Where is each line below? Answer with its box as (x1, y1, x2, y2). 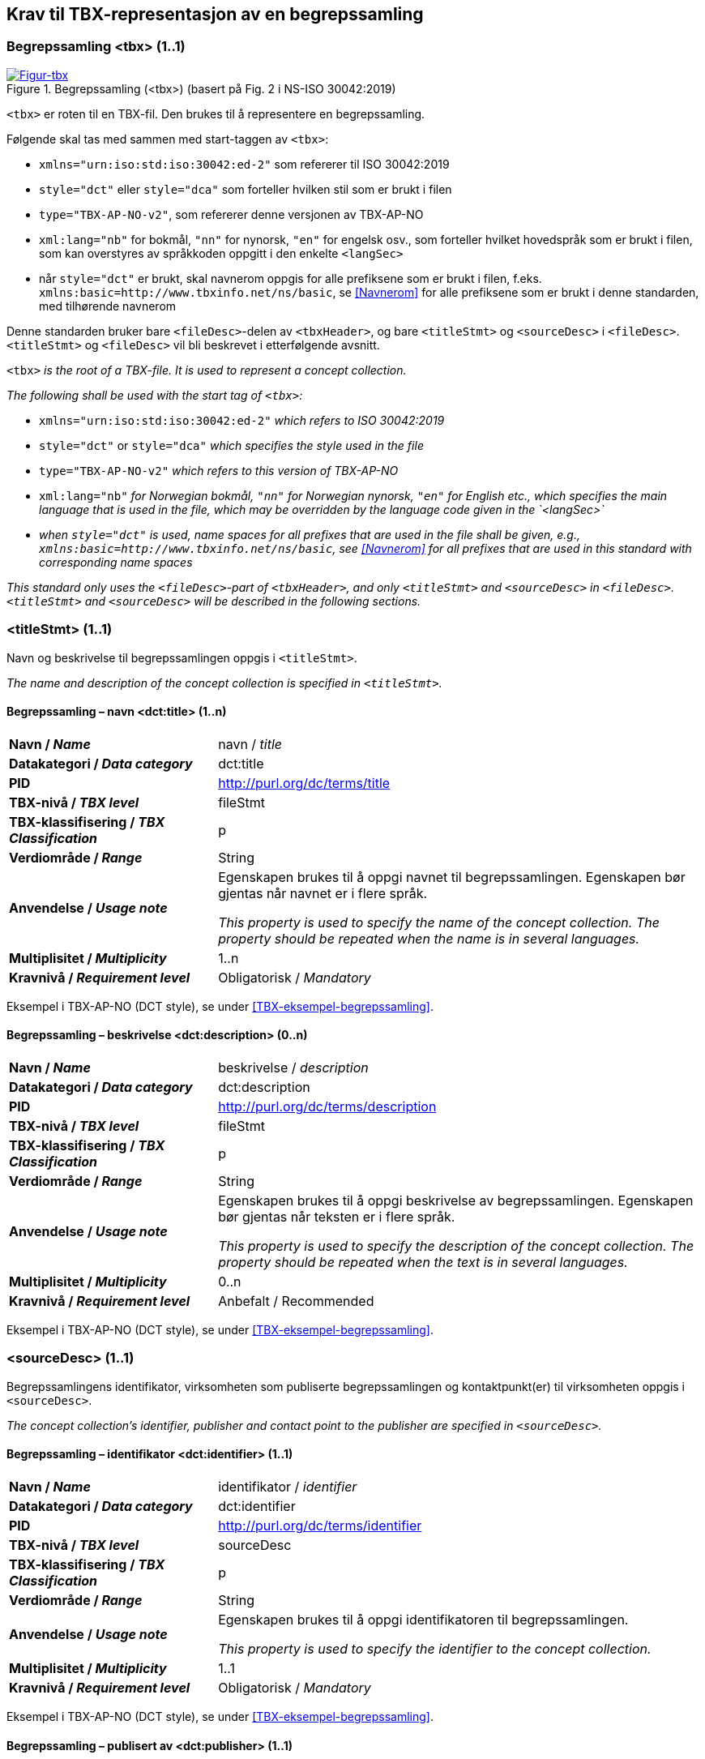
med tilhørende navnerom (39, 298, 177, 313)
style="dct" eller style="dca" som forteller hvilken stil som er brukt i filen (39, 182, 452, 196)
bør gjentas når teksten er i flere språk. (218, 1208, 455, 1225)
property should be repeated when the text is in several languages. (218, 1253, 628, 1270)
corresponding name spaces (39, 554, 193, 569)
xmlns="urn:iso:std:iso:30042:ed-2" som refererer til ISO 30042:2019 (39, 156, 450, 171)
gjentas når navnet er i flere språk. (218, 884, 428, 901)
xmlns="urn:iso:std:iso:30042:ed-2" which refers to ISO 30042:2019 (39, 413, 445, 427)
